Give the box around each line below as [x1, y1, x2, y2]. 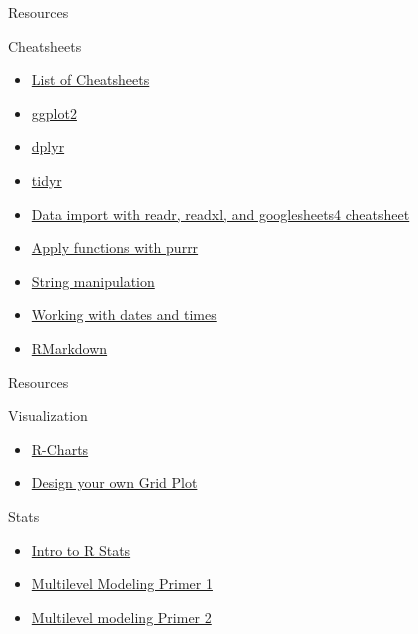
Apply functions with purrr [31, 237, 199, 258]
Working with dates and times [31, 304, 217, 325]
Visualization [8, 405, 88, 426]
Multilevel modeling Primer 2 [31, 606, 212, 627]
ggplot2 [31, 102, 77, 123]
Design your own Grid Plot [31, 472, 198, 493]
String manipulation [31, 270, 155, 291]
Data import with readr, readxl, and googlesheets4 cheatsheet [31, 203, 410, 224]
